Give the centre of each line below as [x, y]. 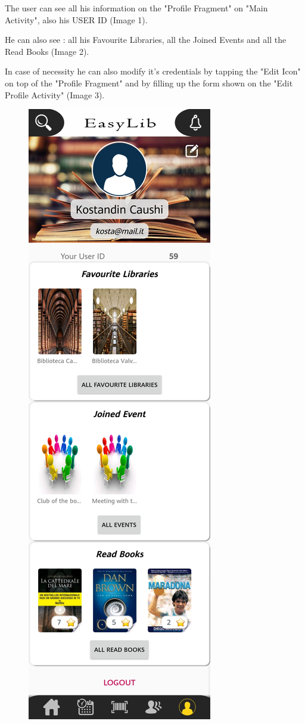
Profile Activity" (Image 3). [55, 94]
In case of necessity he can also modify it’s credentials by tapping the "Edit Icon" [153, 71]
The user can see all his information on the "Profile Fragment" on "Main [136, 8]
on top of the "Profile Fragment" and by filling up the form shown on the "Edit [149, 83]
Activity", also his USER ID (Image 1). [76, 19]
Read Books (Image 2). [47, 51]
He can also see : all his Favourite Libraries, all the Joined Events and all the [146, 40]
